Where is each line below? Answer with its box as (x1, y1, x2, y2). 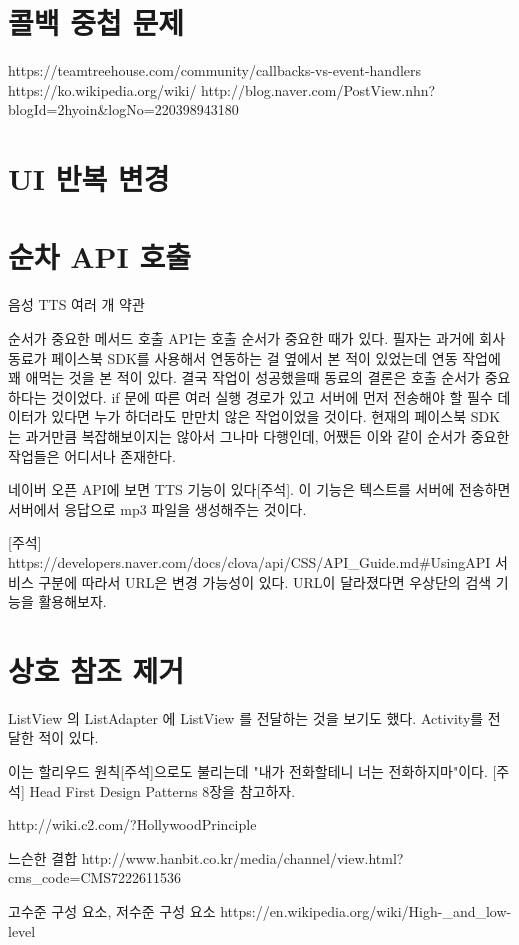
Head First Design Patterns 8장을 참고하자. (29, 780, 296, 801)
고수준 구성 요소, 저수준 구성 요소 (8, 901, 216, 921)
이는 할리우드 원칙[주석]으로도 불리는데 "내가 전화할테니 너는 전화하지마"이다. (8, 761, 488, 782)
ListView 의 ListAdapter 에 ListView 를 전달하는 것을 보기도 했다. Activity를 (8, 707, 484, 728)
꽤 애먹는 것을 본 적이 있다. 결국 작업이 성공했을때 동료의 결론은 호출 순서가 (8, 367, 480, 388)
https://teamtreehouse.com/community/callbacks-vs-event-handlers (8, 60, 422, 81)
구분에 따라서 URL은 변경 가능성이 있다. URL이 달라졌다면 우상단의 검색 (38, 571, 492, 592)
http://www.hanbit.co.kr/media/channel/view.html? (81, 847, 404, 868)
